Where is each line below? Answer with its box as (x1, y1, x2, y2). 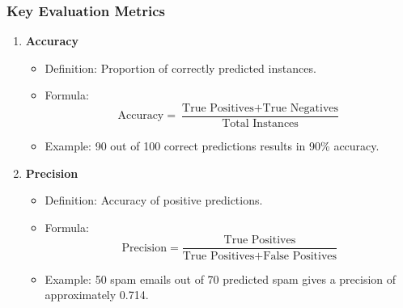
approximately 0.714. (45, 286, 149, 303)
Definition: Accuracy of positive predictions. (45, 192, 263, 209)
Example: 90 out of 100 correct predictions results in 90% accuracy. (45, 137, 380, 154)
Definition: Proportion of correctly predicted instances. (45, 59, 316, 76)
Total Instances (222, 118, 299, 130)
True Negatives (262, 103, 339, 114)
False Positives (263, 250, 337, 262)
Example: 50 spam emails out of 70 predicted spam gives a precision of (45, 270, 397, 287)
